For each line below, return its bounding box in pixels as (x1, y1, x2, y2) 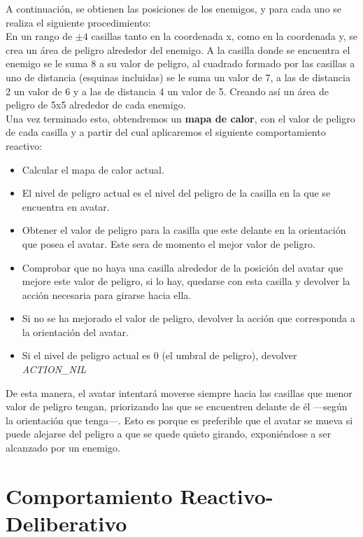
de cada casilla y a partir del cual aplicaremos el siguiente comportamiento (6, 125, 326, 139)
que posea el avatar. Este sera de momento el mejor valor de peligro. (22, 236, 315, 251)
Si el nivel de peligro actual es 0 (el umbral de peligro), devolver (22, 348, 297, 363)
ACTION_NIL (22, 362, 87, 377)
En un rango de (6, 29, 73, 43)
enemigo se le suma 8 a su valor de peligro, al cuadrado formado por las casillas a (6, 56, 355, 71)
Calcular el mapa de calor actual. (22, 162, 164, 176)
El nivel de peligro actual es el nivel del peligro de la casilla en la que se (22, 186, 331, 200)
